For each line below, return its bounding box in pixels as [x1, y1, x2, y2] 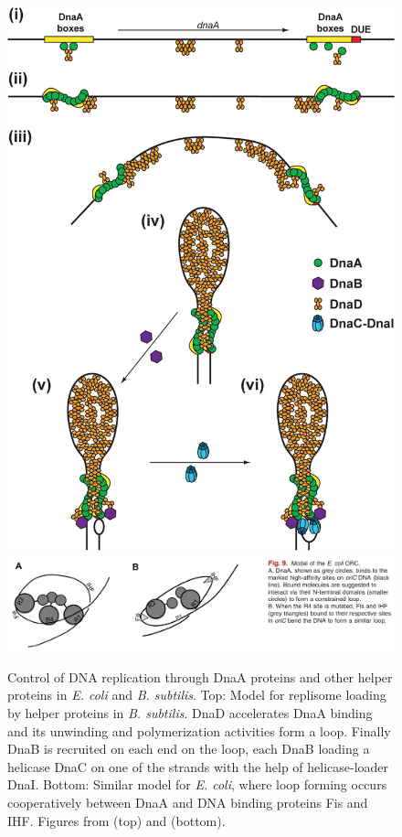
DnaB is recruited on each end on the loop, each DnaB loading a [7, 739, 370, 758]
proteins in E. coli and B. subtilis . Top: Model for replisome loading [7, 685, 386, 704]
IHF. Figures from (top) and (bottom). [7, 810, 226, 830]
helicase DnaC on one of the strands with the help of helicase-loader [7, 757, 389, 776]
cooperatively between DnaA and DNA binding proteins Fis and [7, 792, 368, 811]
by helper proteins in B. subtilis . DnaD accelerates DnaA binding [7, 703, 373, 722]
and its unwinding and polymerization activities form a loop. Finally [7, 721, 391, 740]
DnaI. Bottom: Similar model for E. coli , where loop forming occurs [7, 775, 387, 794]
